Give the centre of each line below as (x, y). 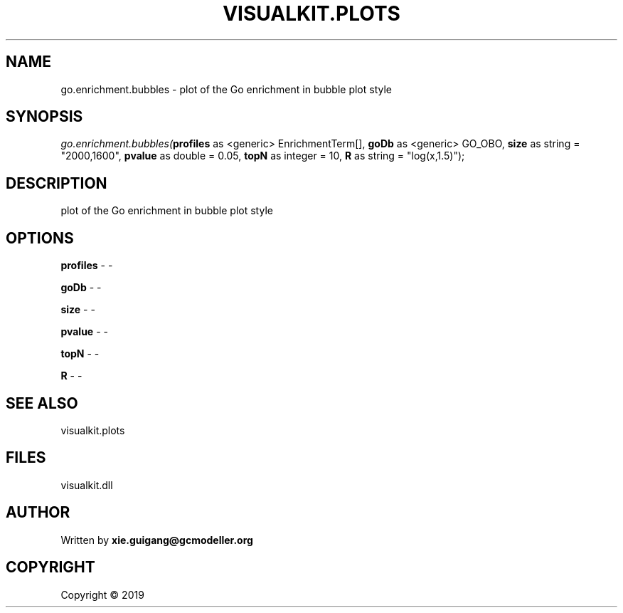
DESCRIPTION (57, 183)
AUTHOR (38, 513)
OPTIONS (40, 238)
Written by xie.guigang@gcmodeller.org (157, 540)
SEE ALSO (42, 403)
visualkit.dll (87, 485)
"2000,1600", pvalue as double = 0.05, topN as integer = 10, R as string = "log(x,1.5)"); (263, 156)
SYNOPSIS (44, 117)
